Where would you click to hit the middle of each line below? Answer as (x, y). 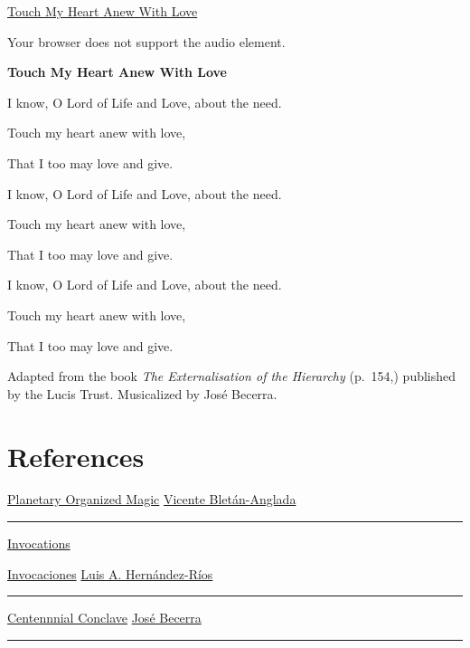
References (76, 456)
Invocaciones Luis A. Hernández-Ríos (110, 573)
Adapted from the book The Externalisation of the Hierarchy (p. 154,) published (232, 376)
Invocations (39, 543)
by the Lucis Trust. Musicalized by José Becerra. (142, 393)
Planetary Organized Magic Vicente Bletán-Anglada (152, 499)
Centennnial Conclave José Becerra (104, 618)
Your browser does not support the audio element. (146, 41)
